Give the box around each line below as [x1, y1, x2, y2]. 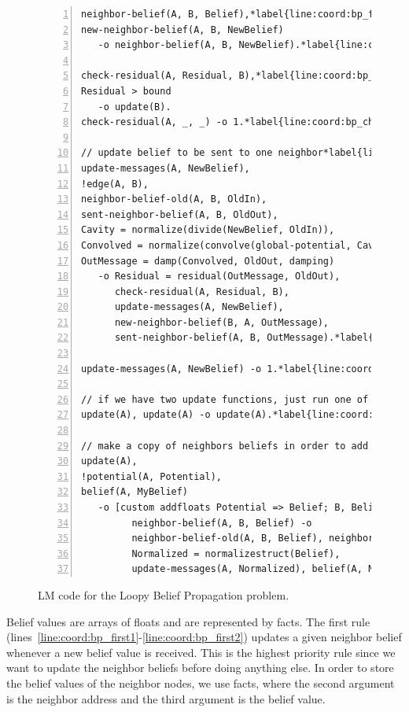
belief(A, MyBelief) [81, 486, 189, 498]
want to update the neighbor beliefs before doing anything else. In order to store [6, 659, 394, 676]
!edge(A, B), [81, 178, 149, 190]
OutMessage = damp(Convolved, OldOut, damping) [81, 255, 335, 267]
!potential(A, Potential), [81, 470, 222, 482]
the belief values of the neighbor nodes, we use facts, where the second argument [6, 674, 395, 691]
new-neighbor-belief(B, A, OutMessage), [114, 316, 329, 328]
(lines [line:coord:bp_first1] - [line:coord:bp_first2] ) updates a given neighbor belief [6, 629, 402, 645]
